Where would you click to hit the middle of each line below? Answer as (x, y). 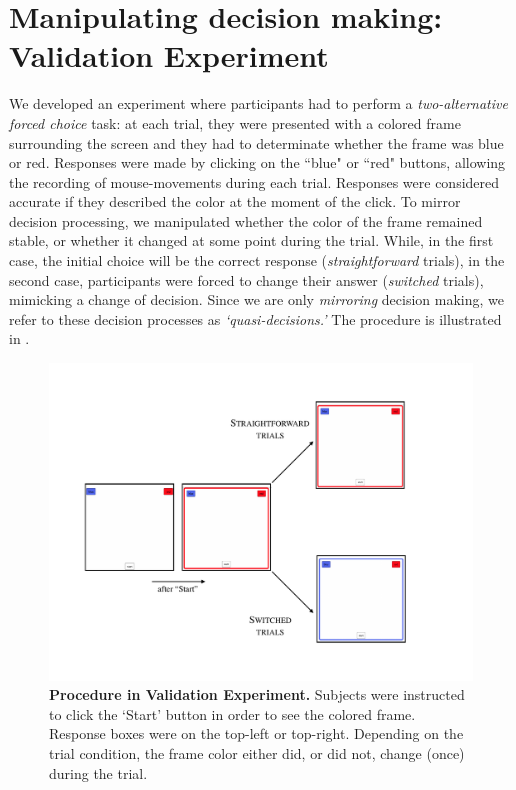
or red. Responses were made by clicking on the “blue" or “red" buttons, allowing (257, 162)
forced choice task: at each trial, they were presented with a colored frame (235, 122)
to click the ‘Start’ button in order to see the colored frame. (232, 713)
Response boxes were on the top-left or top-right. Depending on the (256, 733)
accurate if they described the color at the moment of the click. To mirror (235, 201)
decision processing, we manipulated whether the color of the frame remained (246, 220)
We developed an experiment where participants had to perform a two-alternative (258, 103)
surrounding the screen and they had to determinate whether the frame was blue (256, 142)
